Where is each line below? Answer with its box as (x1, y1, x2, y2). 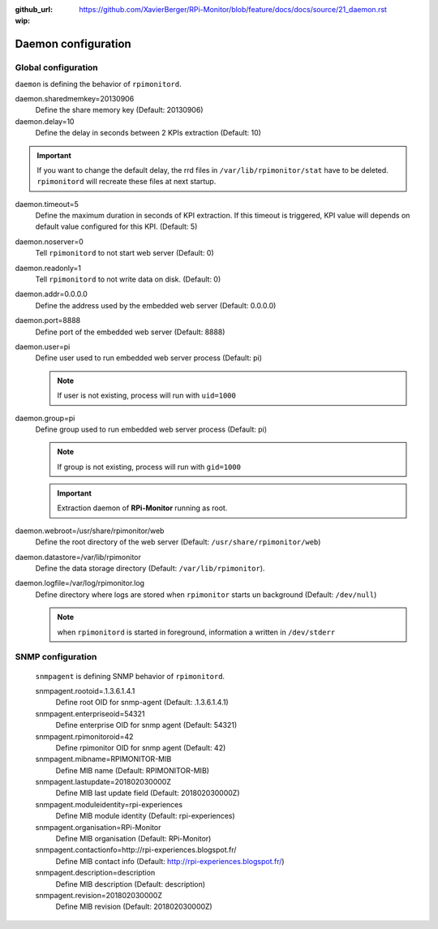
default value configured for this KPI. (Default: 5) (35, 221, 198, 231)
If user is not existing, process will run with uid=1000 (57, 390, 237, 401)
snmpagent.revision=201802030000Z (35, 890, 162, 900)
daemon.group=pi (15, 413, 75, 423)
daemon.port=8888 (15, 316, 81, 325)
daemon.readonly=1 (15, 263, 81, 273)
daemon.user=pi (15, 342, 71, 351)
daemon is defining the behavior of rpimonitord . (15, 79, 182, 88)
